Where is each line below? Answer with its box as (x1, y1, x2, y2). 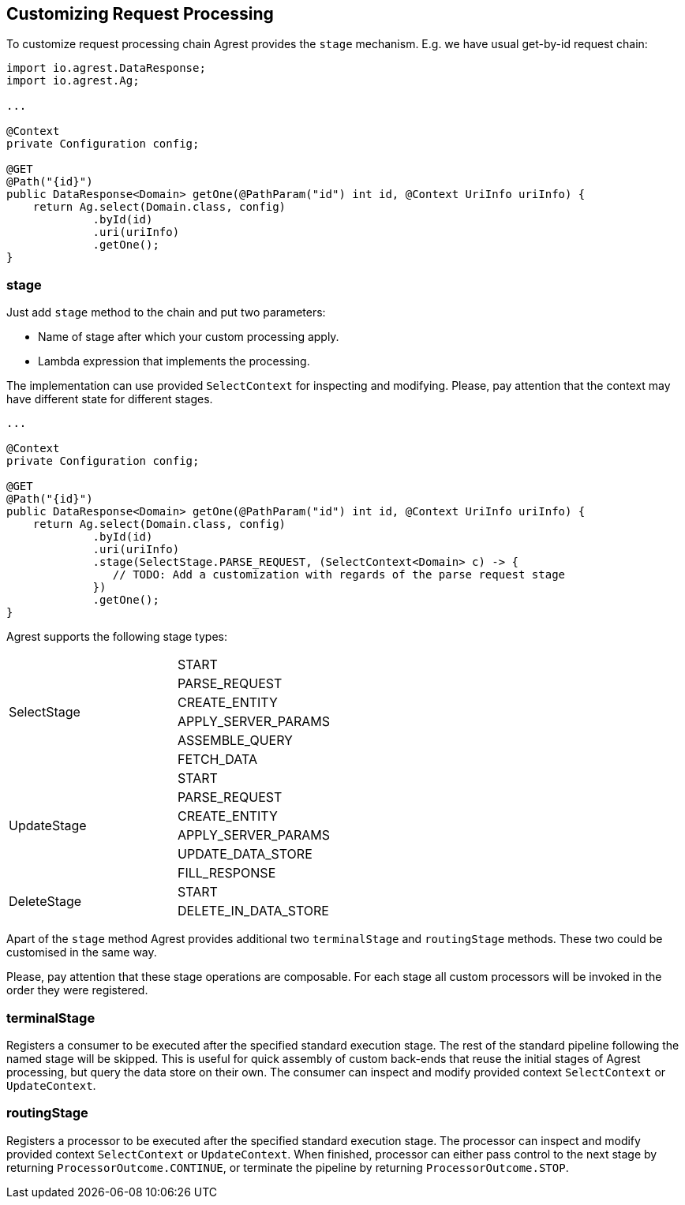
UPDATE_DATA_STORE (178, 846, 313, 863)
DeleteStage (9, 893, 82, 910)
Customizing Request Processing (6, 4, 274, 24)
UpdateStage (9, 818, 87, 834)
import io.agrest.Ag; (6, 74, 140, 88)
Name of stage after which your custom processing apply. (38, 330, 339, 344)
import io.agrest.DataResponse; (6, 62, 206, 75)
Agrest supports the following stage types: (6, 630, 227, 644)
